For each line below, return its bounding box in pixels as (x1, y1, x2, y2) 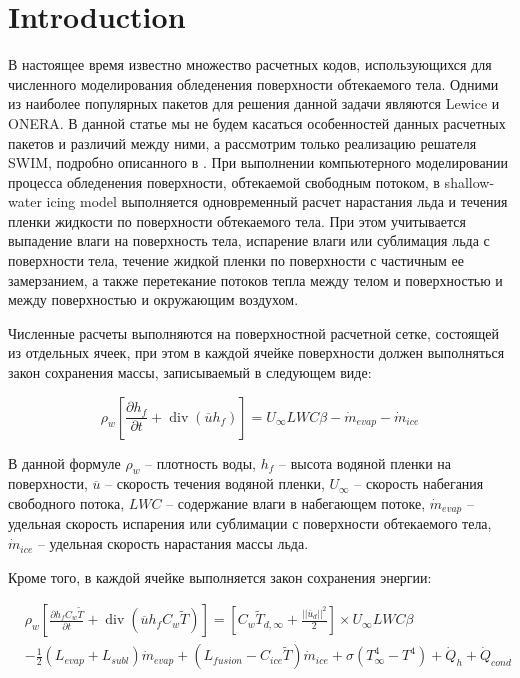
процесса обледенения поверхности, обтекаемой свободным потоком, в (8, 171, 440, 192)
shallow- (444, 171, 495, 192)
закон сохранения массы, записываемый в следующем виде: (8, 362, 372, 383)
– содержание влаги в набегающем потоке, (166, 493, 426, 514)
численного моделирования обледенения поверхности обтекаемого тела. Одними (8, 73, 499, 94)
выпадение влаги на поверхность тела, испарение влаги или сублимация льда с (8, 230, 490, 251)
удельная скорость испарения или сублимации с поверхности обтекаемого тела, (8, 513, 492, 534)
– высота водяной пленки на (278, 452, 452, 473)
